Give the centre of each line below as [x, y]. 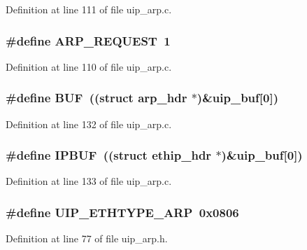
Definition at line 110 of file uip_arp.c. [89, 66]
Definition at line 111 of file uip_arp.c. [89, 9]
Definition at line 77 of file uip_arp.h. [87, 238]
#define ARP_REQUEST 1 [88, 40]
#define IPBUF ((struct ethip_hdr [109, 155]
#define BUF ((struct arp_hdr [97, 98]
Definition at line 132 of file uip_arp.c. [89, 124]
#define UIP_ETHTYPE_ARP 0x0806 [122, 212]
